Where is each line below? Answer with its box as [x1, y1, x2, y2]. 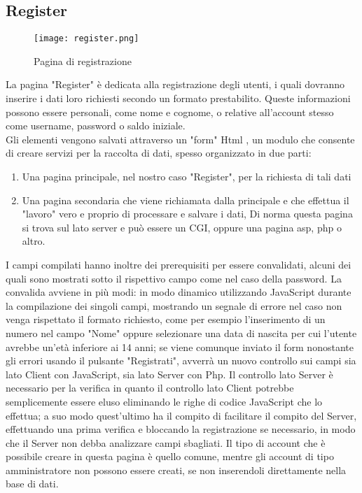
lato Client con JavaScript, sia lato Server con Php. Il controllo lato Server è [6, 366, 333, 381]
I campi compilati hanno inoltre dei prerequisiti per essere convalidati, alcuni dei [6, 257, 351, 271]
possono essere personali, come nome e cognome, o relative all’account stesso [6, 104, 334, 119]
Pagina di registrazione [34, 53, 132, 68]
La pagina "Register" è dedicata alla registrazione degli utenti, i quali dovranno [6, 77, 345, 92]
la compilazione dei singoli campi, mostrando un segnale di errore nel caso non [6, 298, 342, 313]
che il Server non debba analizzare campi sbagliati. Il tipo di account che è [6, 435, 326, 450]
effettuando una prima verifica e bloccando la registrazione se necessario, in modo [6, 422, 356, 436]
